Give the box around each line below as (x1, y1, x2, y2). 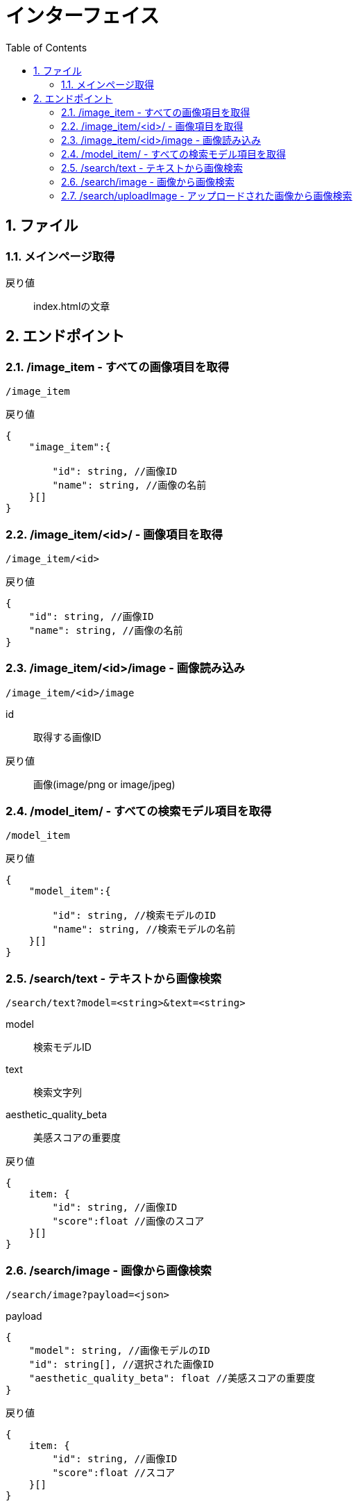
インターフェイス (6, 4, 160, 28)
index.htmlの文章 (33, 300, 110, 312)
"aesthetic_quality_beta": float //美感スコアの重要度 (28, 1372, 316, 1384)
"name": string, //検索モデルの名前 (52, 924, 236, 935)
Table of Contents (6, 41, 87, 54)
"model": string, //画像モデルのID (28, 1344, 210, 1356)
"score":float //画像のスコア (52, 1216, 205, 1227)
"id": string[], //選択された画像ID (28, 1358, 214, 1370)
